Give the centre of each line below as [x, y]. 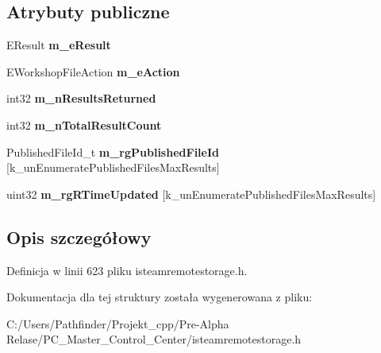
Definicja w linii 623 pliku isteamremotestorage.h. [127, 270]
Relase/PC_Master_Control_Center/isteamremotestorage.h [154, 339]
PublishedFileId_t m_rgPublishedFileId [113, 151]
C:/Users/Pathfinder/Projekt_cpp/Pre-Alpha [118, 323]
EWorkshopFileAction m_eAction [93, 71]
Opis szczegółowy [79, 237]
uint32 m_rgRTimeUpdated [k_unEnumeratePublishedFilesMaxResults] [191, 194]
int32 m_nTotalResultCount [84, 124]
